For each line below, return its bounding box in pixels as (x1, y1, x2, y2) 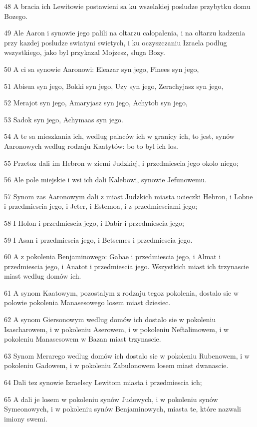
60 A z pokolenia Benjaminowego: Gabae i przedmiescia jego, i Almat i (4, 251, 221, 262)
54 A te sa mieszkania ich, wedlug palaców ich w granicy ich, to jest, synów (4, 131, 235, 141)
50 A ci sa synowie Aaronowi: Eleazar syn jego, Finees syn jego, (4, 63, 199, 74)
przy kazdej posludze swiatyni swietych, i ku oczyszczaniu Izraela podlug (4, 37, 227, 47)
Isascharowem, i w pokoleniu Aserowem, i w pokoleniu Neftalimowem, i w (4, 324, 229, 334)
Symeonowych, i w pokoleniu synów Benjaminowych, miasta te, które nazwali (4, 404, 241, 414)
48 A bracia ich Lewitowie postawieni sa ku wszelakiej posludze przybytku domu (4, 1, 251, 11)
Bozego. (4, 10, 28, 21)
